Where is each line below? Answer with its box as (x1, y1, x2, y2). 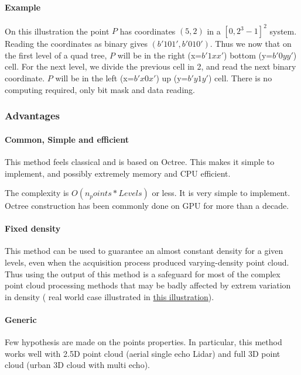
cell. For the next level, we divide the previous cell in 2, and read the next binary (5, 60, 296, 73)
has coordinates (119, 25, 176, 37)
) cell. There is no (208, 72, 272, 84)
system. (269, 25, 297, 37)
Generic (5, 314, 37, 326)
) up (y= (156, 72, 188, 84)
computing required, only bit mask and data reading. (5, 83, 195, 95)
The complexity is (5, 187, 69, 199)
